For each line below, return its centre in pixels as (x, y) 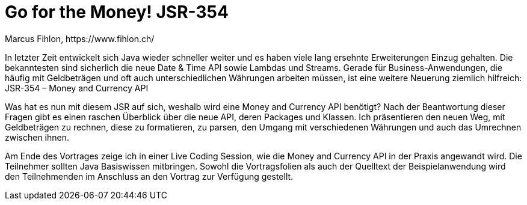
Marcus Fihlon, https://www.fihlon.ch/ (80, 38)
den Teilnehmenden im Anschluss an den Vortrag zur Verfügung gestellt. (149, 176)
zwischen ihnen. (37, 137)
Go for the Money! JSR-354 (117, 12)
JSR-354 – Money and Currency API (77, 88)
